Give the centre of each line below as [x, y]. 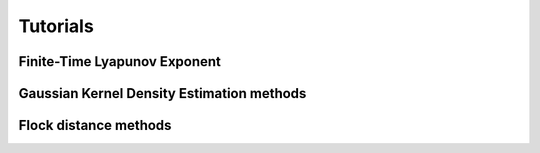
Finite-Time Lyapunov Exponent [120, 61]
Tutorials [56, 26]
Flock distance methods [95, 125]
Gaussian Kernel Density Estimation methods [162, 93]
